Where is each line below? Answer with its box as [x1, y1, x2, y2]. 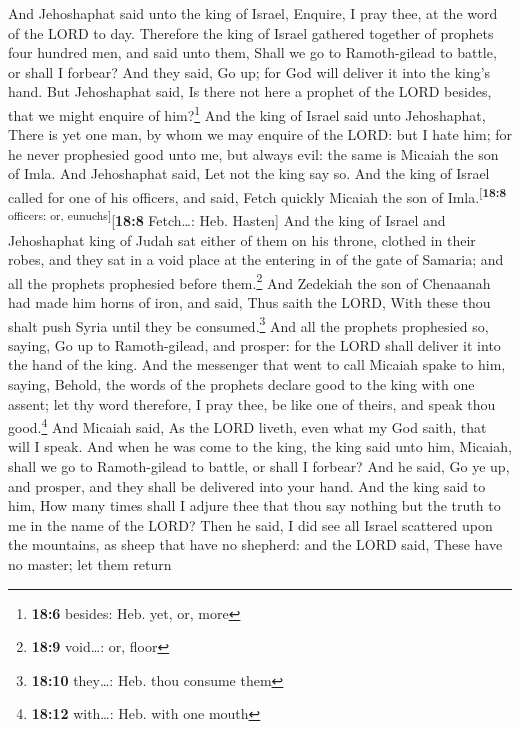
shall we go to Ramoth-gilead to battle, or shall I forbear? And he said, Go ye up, [8, 456, 510, 476]
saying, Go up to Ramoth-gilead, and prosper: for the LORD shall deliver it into [8, 334, 501, 355]
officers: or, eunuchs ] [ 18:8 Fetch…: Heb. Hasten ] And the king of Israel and [8, 207, 446, 230]
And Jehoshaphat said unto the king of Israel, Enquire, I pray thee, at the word [8, 3, 498, 23]
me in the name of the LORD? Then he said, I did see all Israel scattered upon [8, 514, 493, 535]
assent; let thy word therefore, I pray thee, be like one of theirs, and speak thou [8, 393, 496, 414]
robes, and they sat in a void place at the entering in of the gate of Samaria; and [8, 249, 504, 270]
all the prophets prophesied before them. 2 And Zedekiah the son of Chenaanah [8, 269, 491, 293]
